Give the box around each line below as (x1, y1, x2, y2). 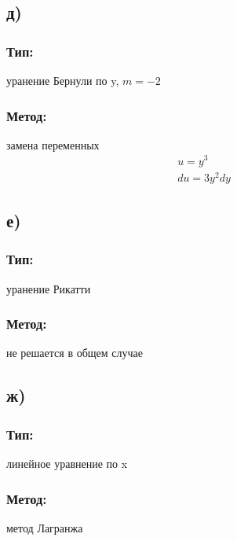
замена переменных (6, 136, 100, 153)
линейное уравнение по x (6, 455, 128, 472)
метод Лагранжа (6, 519, 83, 535)
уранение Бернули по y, (6, 72, 119, 88)
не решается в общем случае (6, 344, 143, 361)
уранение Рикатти (6, 280, 91, 296)
